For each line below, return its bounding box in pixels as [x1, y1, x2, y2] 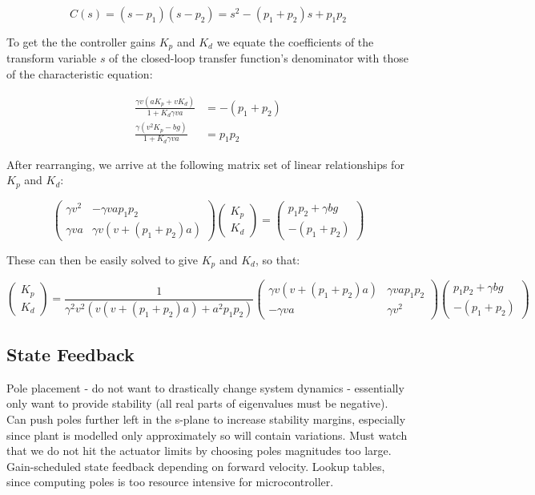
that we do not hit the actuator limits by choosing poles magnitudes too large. [6, 442, 392, 459]
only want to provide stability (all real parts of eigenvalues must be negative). [6, 395, 388, 412]
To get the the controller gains [6, 34, 156, 50]
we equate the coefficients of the [216, 34, 374, 50]
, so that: [255, 251, 300, 268]
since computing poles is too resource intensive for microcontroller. [6, 473, 334, 490]
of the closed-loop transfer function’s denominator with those [109, 50, 408, 66]
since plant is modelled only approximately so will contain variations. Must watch [6, 426, 408, 443]
